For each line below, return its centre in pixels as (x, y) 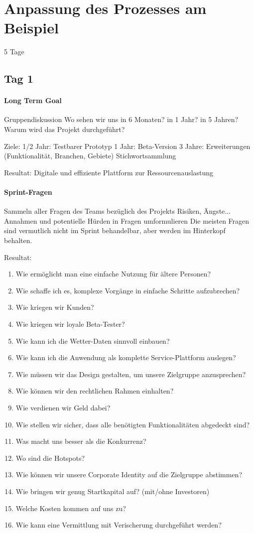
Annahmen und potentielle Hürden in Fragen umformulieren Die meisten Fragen (127, 220)
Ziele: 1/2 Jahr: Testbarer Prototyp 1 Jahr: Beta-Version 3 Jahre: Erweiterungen (127, 146)
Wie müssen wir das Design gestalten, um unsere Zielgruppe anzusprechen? (131, 374)
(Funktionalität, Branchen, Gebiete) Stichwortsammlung (90, 156)
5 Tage (14, 52)
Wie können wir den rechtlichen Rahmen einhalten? (95, 391)
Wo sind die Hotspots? (50, 458)
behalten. (18, 240)
